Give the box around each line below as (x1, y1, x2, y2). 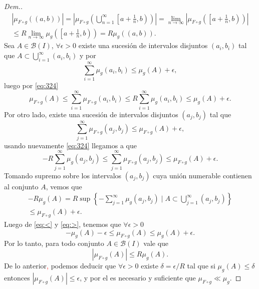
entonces (4, 272, 30, 282)
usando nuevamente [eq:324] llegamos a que (4, 140, 137, 150)
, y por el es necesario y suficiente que (80, 272, 196, 282)
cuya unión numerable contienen (153, 170, 252, 180)
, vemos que (46, 181, 82, 191)
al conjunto (4, 181, 39, 191)
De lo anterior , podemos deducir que (4, 260, 116, 270)
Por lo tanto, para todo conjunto (4, 238, 104, 248)
